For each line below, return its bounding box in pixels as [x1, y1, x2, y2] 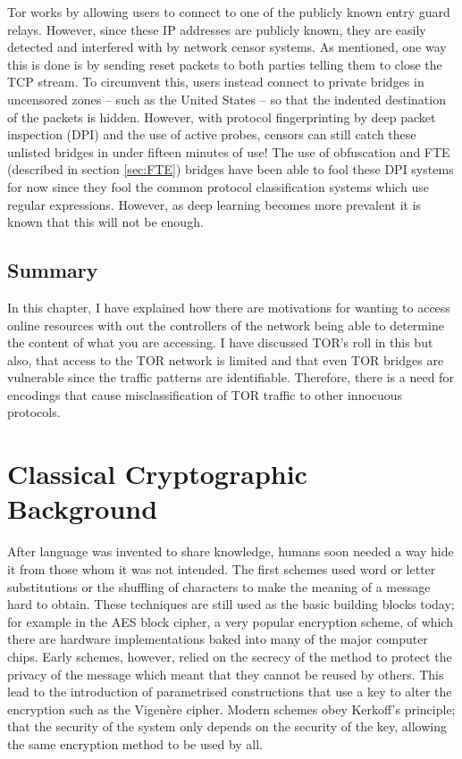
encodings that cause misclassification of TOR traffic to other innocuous [7, 385, 403, 404]
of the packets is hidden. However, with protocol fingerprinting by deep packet [7, 107, 436, 126]
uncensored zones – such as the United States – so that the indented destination [7, 89, 446, 108]
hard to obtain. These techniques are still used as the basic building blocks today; [7, 595, 455, 613]
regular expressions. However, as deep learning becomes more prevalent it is [7, 195, 422, 213]
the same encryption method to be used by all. [7, 734, 264, 753]
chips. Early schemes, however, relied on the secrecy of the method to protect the [7, 646, 452, 665]
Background [7, 490, 158, 527]
